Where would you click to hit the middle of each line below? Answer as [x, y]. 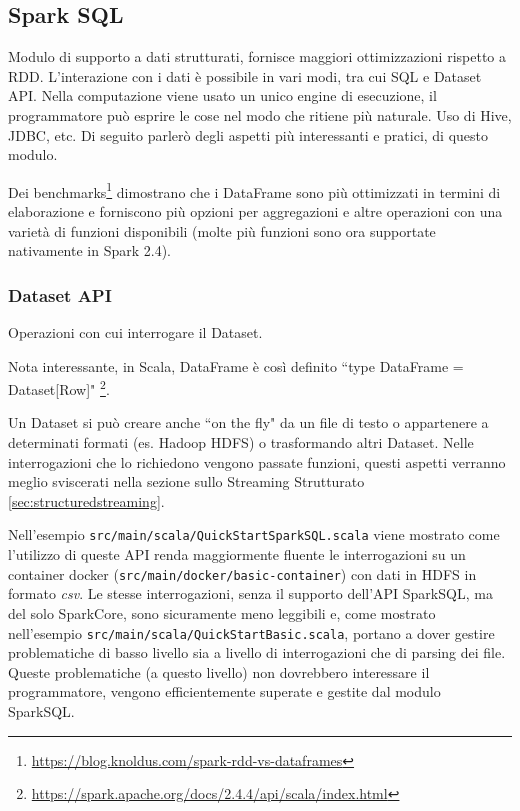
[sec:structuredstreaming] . [86, 500]
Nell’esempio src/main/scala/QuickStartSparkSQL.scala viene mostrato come [254, 534]
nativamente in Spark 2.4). [90, 250]
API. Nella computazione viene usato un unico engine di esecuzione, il [222, 95]
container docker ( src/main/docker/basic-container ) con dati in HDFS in [242, 573]
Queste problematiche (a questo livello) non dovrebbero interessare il [219, 671]
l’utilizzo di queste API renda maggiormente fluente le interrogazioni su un [237, 554]
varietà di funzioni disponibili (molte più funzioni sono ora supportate [222, 230]
